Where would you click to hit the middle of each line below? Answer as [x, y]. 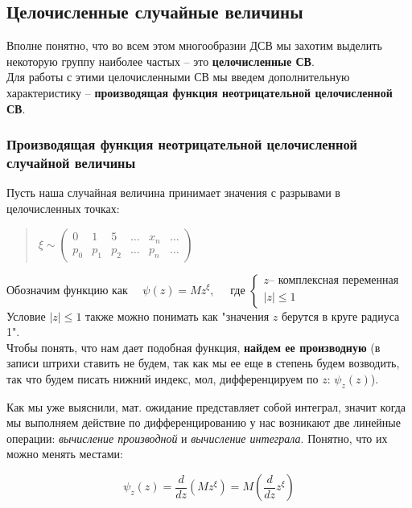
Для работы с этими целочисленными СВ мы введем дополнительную [178, 77]
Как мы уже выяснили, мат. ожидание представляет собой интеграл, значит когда [206, 406]
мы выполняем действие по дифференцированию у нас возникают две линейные [204, 422]
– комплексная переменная [334, 281]
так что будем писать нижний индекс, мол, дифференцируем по [163, 378]
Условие [26, 315]
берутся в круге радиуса [341, 315]
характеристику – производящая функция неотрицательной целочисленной [200, 92]
